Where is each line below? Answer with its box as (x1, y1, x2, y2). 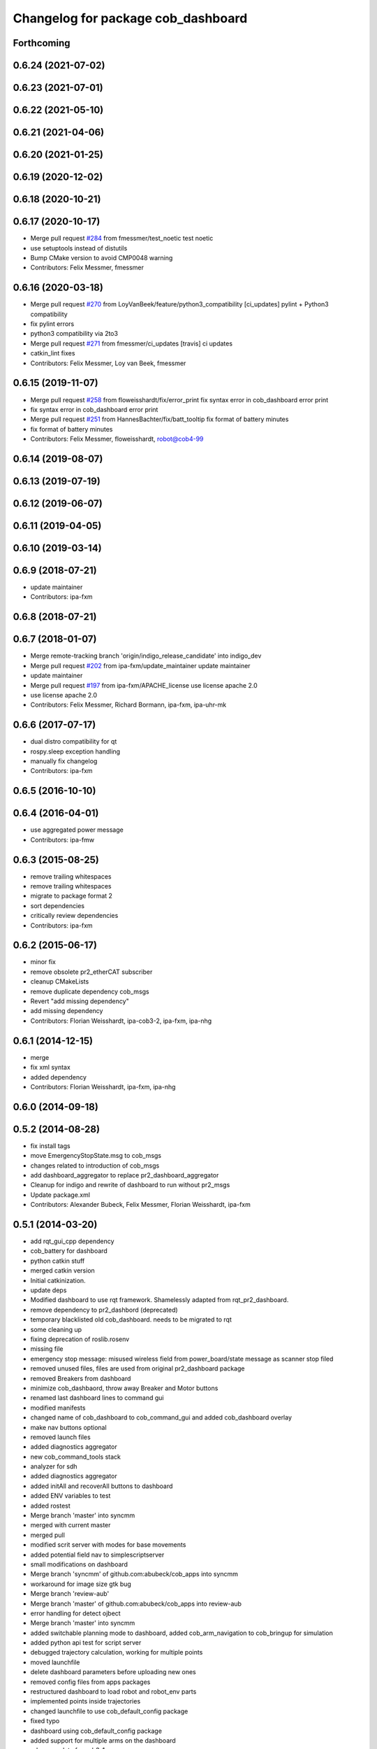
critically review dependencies (30, 912, 119, 920)
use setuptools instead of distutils (30, 243, 128, 252)
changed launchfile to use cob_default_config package (30, 1707, 188, 1715)
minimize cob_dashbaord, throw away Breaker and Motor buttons (30, 1384, 219, 1392)
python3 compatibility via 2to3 (30, 330, 119, 338)
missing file (30, 1345, 64, 1353)
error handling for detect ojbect (30, 1609, 121, 1617)
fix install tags (30, 1141, 71, 1150)
